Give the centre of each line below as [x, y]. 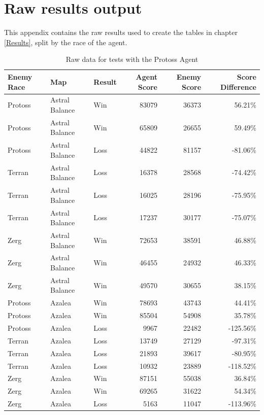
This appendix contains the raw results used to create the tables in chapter [121, 32]
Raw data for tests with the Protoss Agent [132, 59]
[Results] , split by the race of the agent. [66, 42]
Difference [238, 87]
